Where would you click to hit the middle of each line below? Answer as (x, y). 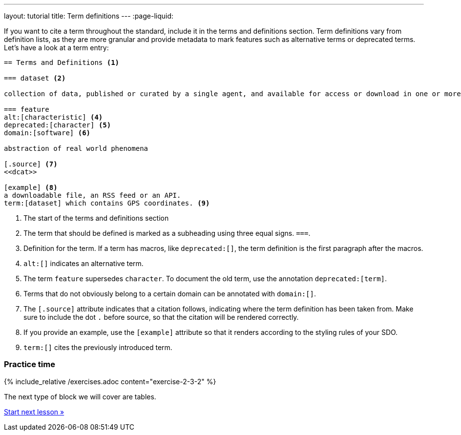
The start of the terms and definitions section (96, 218)
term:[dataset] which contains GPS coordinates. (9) (107, 203)
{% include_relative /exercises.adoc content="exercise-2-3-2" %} (110, 381)
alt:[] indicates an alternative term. (84, 263)
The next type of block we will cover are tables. (80, 396)
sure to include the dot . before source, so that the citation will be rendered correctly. (161, 317)
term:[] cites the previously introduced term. (98, 347)
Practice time (30, 364)
